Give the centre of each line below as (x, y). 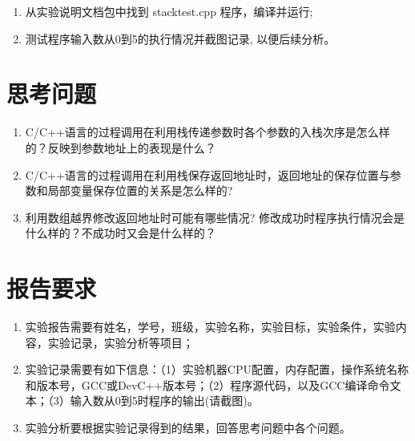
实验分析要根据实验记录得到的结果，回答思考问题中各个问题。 (188, 427)
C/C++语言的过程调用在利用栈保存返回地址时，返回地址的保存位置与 (207, 174)
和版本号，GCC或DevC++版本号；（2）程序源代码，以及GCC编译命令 (207, 384)
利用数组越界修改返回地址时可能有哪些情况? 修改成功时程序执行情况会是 (215, 217)
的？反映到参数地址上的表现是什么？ (121, 147)
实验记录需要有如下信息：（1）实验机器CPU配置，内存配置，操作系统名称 (217, 369)
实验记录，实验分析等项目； (121, 342)
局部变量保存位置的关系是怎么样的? (140, 190)
